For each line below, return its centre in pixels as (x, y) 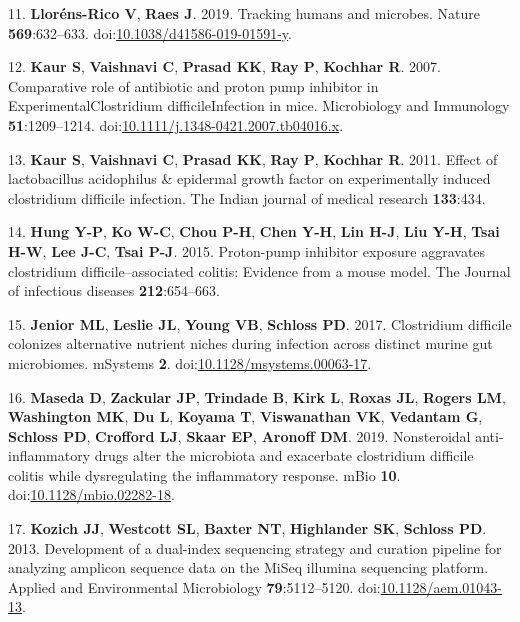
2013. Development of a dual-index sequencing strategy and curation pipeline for (255, 547)
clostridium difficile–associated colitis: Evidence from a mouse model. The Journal (259, 270)
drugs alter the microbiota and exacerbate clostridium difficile (284, 455)
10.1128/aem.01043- (441, 586)
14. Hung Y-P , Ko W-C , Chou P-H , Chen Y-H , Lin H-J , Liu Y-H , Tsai (254, 231)
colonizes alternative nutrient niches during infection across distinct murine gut (250, 343)
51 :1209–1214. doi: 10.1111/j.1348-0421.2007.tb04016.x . (176, 124)
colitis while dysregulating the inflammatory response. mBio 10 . (204, 474)
